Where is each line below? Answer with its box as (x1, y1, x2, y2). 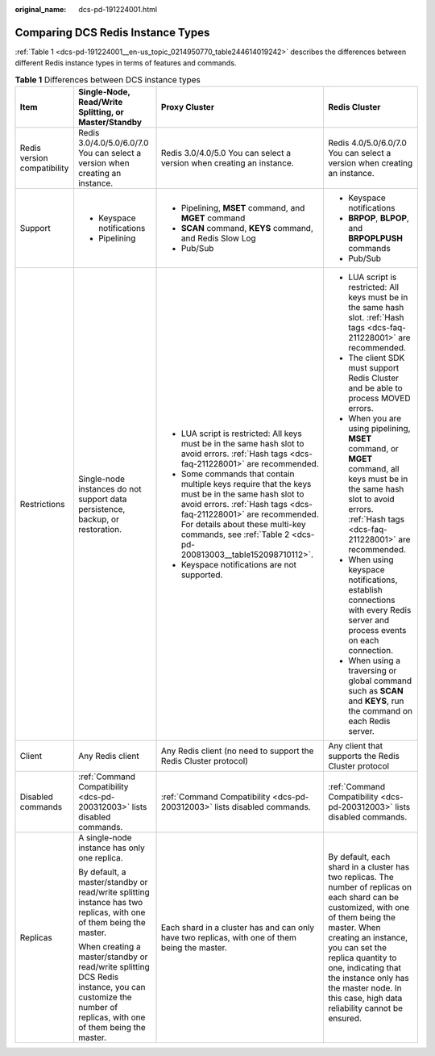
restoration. (77, 524, 122, 535)
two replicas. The (327, 872, 394, 883)
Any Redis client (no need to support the (160, 745, 314, 756)
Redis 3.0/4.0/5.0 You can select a (160, 148, 292, 159)
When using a (347, 655, 400, 666)
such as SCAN (347, 685, 404, 697)
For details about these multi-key (180, 519, 306, 530)
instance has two (77, 897, 143, 908)
